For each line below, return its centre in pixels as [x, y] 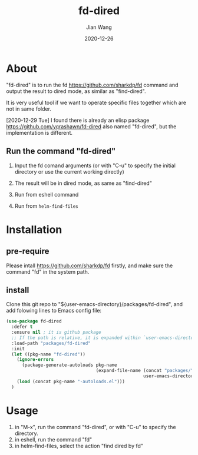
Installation [34, 229]
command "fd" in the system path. [48, 271]
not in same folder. [29, 109]
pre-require [28, 251]
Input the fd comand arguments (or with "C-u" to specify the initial [95, 165]
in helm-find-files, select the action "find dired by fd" [79, 446]
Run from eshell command [47, 194]
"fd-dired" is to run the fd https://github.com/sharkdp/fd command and [92, 85]
